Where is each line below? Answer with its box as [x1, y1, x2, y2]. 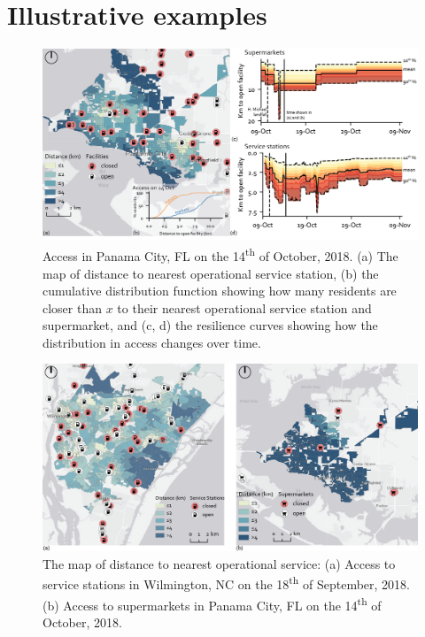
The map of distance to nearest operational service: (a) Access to [42, 554, 396, 572]
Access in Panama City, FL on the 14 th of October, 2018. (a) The [42, 244, 398, 265]
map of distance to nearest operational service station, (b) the [42, 264, 379, 282]
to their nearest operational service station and [117, 298, 372, 317]
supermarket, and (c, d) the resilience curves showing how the [42, 316, 378, 334]
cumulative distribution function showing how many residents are [42, 281, 397, 300]
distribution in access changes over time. [42, 333, 261, 351]
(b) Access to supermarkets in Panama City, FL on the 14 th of [42, 593, 382, 614]
